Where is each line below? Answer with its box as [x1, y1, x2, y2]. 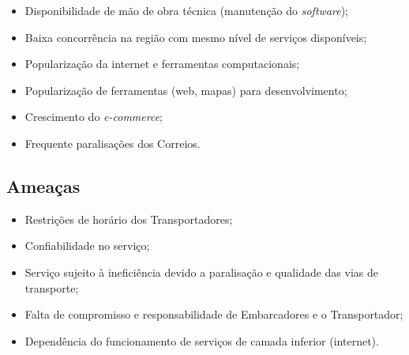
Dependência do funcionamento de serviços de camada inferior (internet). [24, 332, 379, 349]
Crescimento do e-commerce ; [24, 108, 163, 125]
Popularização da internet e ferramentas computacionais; [24, 55, 300, 72]
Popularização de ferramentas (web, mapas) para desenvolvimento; [24, 81, 347, 98]
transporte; [24, 279, 79, 296]
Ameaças [6, 173, 81, 198]
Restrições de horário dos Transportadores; [24, 210, 233, 227]
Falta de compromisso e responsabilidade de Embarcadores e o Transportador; [24, 306, 403, 323]
